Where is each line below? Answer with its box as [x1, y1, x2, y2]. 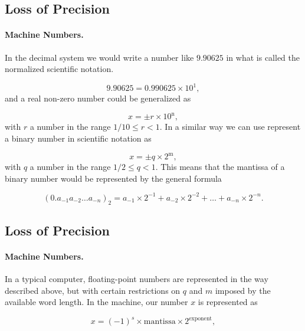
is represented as [198, 296, 258, 308]
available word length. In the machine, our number [5, 296, 188, 308]
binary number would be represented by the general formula [5, 172, 222, 184]
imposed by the [215, 284, 271, 296]
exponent [189, 315, 212, 322]
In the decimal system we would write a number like [5, 51, 194, 63]
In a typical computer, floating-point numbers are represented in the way [5, 273, 268, 285]
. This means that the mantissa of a [155, 160, 285, 173]
